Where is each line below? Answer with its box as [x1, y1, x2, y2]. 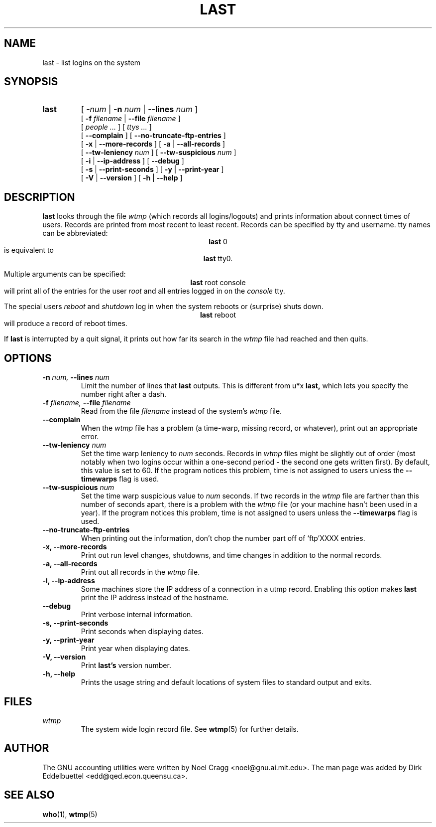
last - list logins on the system [42, 58, 141, 67]
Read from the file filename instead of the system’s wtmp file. [81, 407, 282, 416]
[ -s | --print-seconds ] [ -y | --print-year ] [81, 165, 224, 174]
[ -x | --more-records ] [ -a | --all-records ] [81, 140, 225, 149]
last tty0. [203, 254, 233, 263]
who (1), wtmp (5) [42, 810, 98, 819]
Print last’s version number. [81, 661, 171, 670]
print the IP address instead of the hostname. [81, 593, 229, 602]
